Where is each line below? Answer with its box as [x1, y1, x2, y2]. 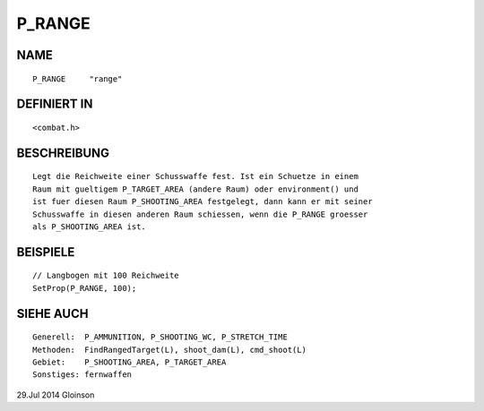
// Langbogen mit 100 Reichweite [32, 270, 179, 281]
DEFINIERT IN [16, 97, 93, 112]
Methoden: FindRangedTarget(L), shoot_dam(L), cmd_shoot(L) [32, 345, 307, 355]
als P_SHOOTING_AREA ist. [32, 221, 147, 232]
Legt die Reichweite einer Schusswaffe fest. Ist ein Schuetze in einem [32, 171, 359, 182]
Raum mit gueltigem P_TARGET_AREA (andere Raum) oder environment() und [32, 184, 359, 194]
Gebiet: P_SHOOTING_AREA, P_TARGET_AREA [32, 356, 227, 367]
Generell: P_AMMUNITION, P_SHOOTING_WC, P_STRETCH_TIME [32, 332, 289, 342]
